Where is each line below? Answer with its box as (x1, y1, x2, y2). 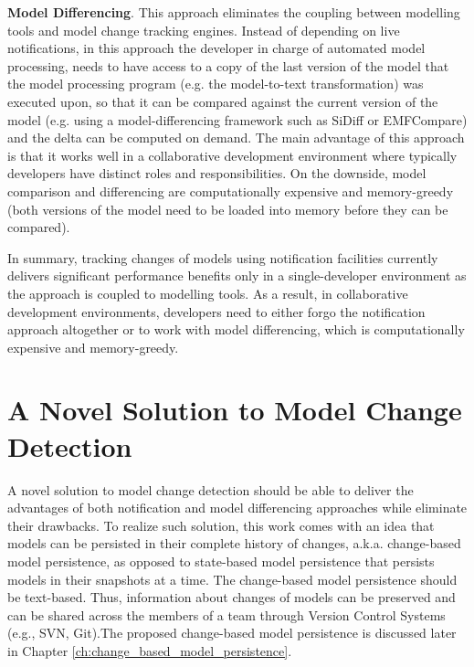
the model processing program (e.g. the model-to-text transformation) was (7, 74, 424, 93)
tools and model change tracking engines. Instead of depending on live (7, 20, 400, 39)
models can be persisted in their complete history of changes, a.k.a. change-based (7, 534, 461, 553)
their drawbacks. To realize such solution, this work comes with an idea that (7, 515, 435, 535)
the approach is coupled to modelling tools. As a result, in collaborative (7, 283, 408, 302)
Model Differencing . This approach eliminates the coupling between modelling (7, 3, 460, 21)
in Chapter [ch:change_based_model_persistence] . (7, 641, 292, 660)
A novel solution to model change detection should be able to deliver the (7, 480, 414, 499)
